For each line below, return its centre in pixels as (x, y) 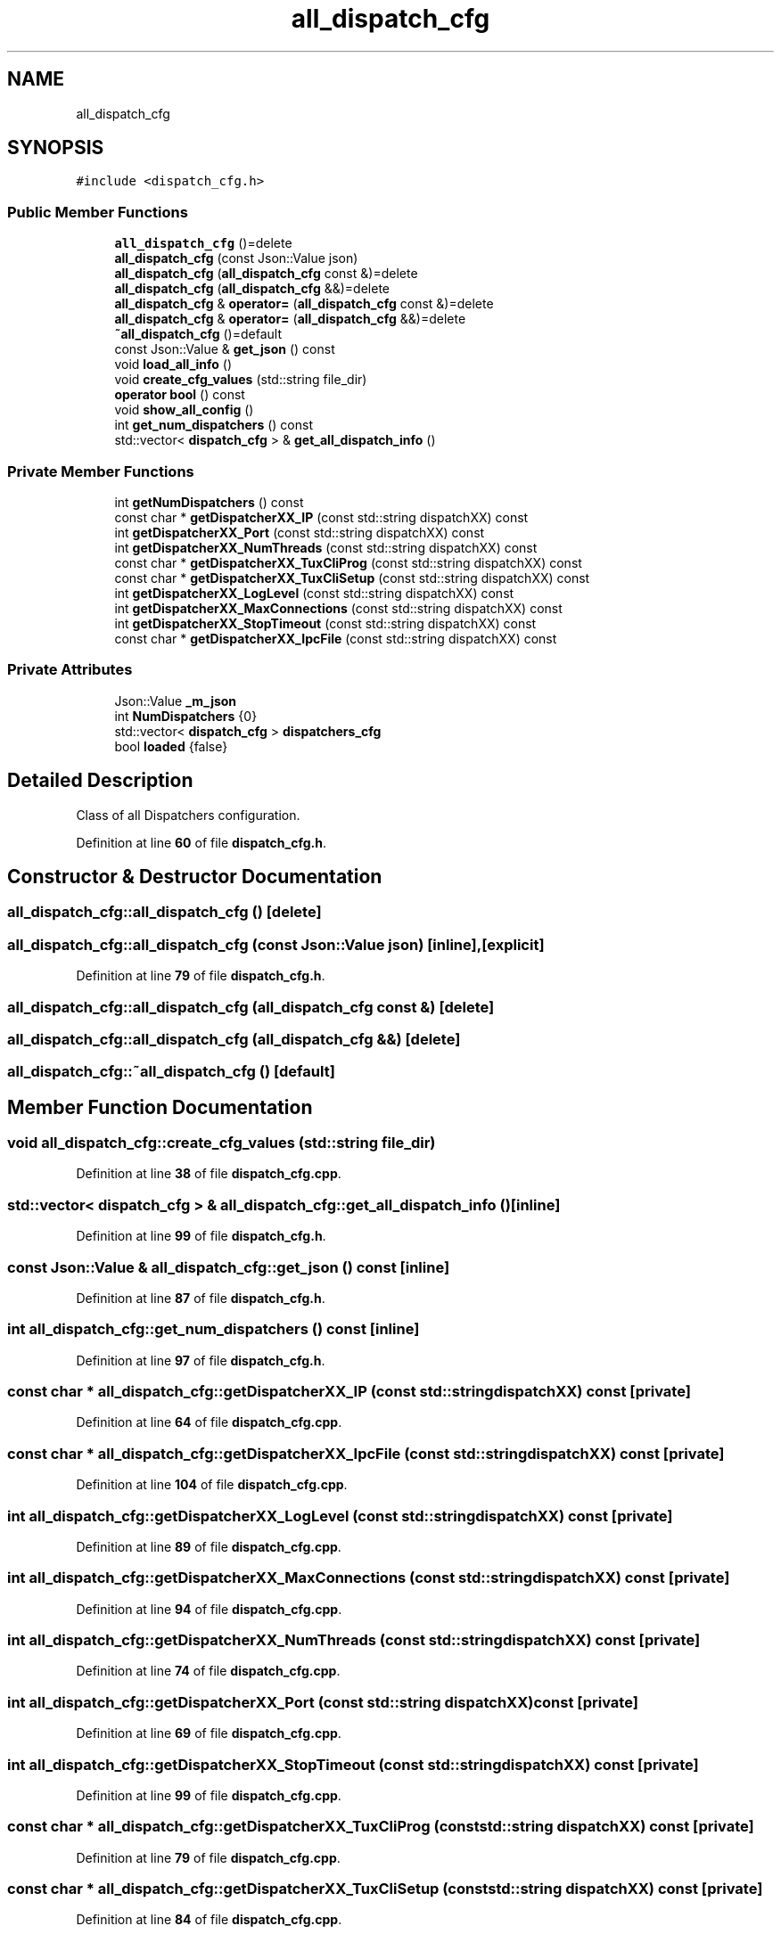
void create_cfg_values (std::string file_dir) (241, 380)
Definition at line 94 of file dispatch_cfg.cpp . (209, 1609)
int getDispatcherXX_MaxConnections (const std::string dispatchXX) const (338, 608)
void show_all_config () (184, 410)
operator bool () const (180, 395)
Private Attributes (70, 670)
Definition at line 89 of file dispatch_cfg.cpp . (209, 1546)
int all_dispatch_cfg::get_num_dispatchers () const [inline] (214, 1329)
